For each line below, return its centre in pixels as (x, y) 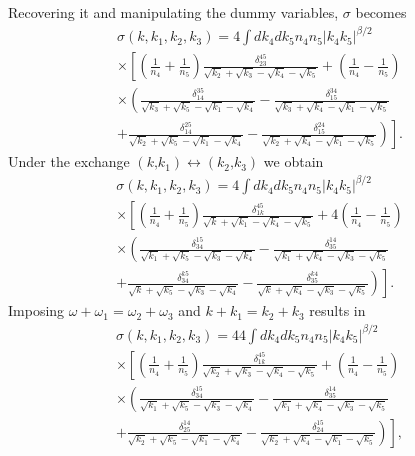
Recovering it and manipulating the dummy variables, (173, 12)
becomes (381, 12)
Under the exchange (69, 161)
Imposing (36, 310)
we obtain (293, 161)
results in (337, 310)
